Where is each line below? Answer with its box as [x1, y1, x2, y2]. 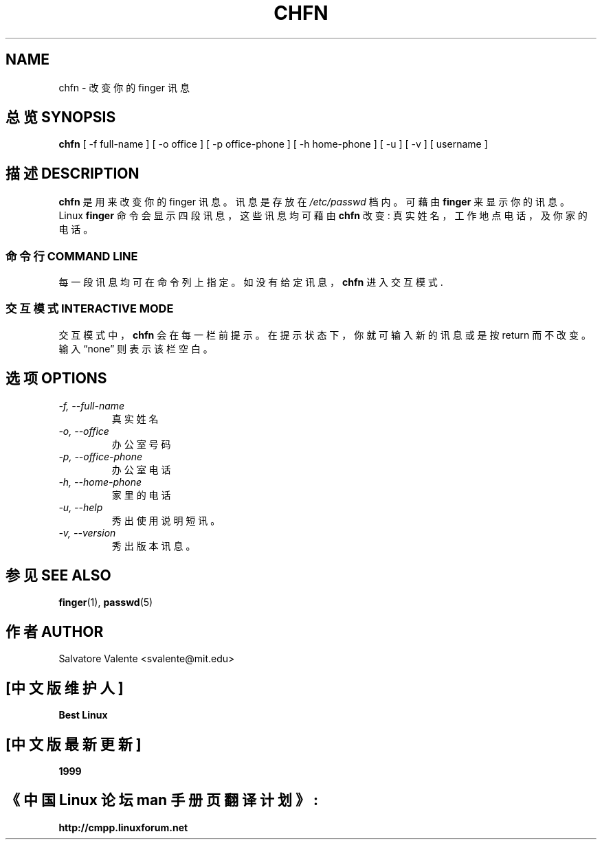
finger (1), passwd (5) [58, 596, 153, 609]
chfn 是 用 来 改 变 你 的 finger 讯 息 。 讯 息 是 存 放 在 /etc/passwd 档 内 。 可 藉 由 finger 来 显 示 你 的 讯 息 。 [58, 196, 570, 208]
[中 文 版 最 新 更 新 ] [5, 735, 142, 753]
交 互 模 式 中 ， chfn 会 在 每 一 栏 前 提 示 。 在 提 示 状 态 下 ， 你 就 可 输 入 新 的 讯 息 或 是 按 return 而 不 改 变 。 [58, 328, 591, 341]
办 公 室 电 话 [111, 463, 171, 475]
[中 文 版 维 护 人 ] [5, 679, 124, 697]
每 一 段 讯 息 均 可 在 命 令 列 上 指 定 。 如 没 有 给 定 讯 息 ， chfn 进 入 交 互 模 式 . [58, 276, 443, 289]
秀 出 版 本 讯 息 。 [111, 539, 196, 552]
